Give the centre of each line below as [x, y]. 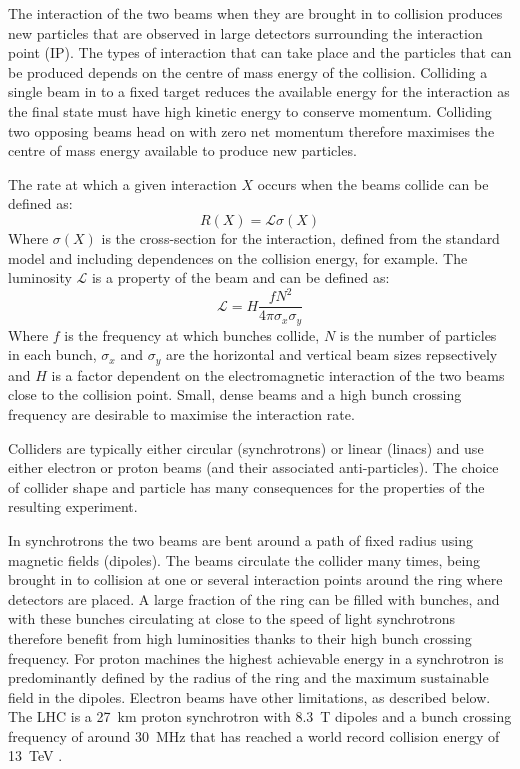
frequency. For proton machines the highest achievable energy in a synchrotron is [256, 657]
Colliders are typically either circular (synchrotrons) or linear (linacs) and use [246, 447]
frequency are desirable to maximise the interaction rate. [181, 413]
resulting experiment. [73, 506]
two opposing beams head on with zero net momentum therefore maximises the [251, 130]
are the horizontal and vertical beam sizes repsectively [331, 354]
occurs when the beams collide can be [373, 183]
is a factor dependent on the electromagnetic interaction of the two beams [278, 374]
